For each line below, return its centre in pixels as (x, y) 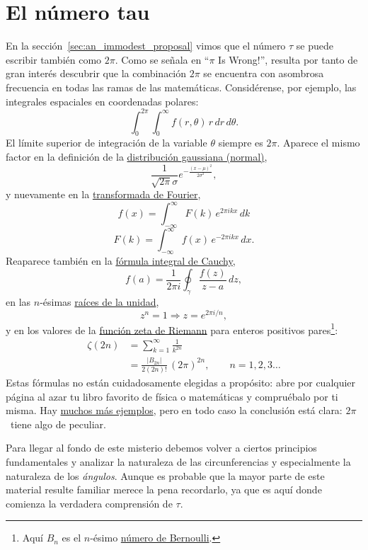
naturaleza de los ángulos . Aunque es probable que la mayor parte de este (165, 475)
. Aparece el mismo (318, 143)
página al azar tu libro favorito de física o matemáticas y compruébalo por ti (172, 396)
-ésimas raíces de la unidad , (99, 302)
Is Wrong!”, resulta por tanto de (288, 59)
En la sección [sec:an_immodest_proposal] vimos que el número (146, 46)
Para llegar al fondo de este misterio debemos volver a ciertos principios (161, 448)
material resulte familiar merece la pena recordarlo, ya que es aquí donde (164, 489)
